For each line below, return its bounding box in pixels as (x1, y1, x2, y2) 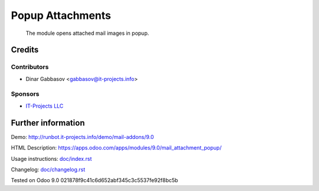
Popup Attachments (11, 9, 112, 22)
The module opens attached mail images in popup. (25, 30, 149, 37)
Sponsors (11, 90, 40, 98)
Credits (11, 45, 39, 55)
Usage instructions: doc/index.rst (11, 155, 92, 162)
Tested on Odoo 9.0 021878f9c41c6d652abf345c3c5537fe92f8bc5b (11, 177, 178, 184)
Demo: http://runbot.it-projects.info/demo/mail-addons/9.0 (11, 133, 154, 140)
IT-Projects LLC (25, 102, 64, 109)
